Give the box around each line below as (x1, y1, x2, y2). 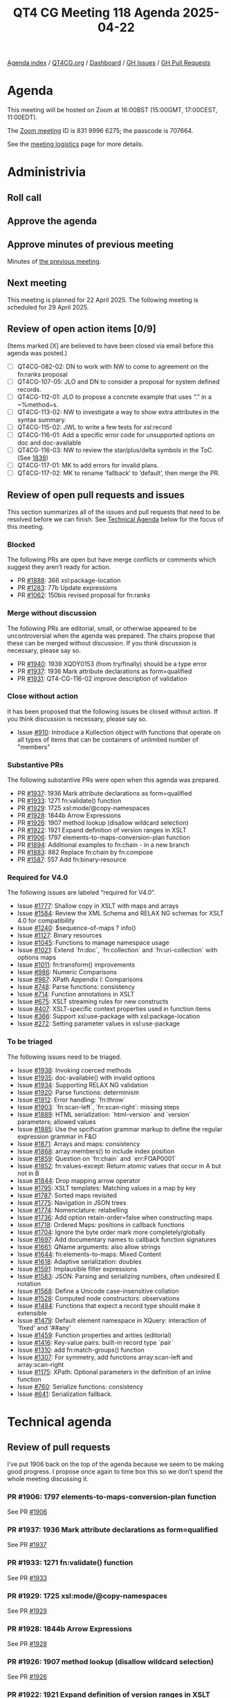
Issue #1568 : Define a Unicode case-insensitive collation (17, 1287, 179, 1295)
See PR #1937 (7, 1541, 47, 1549)
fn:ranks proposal (17, 370, 68, 378)
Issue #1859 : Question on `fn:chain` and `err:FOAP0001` (17, 1154, 176, 1163)
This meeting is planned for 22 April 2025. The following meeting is (7, 296, 198, 304)
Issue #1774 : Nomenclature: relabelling (17, 1206, 128, 1214)
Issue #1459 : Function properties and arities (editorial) (17, 1331, 172, 1339)
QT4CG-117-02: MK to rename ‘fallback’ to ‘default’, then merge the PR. (17, 469, 220, 477)
